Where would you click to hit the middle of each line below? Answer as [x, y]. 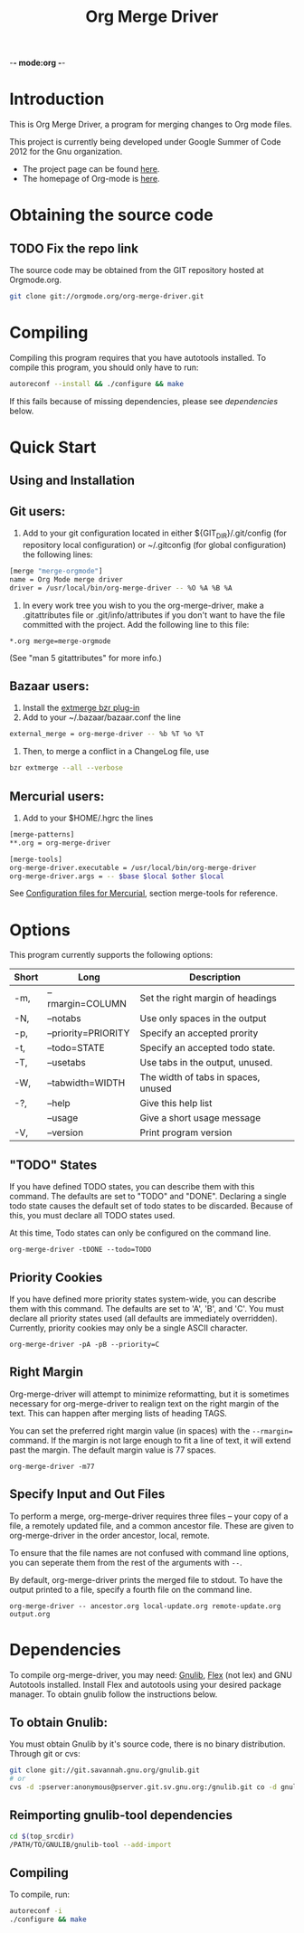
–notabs [64, 1019]
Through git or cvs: [45, 1754]
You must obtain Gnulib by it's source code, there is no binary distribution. [147, 1744]
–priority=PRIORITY [88, 1033]
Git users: [38, 512]
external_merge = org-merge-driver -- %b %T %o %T [107, 734]
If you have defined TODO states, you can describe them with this [132, 1187]
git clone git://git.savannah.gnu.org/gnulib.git [105, 1770]
